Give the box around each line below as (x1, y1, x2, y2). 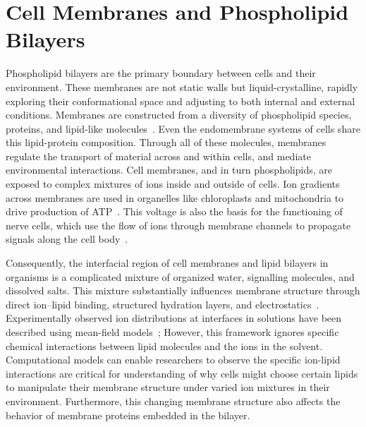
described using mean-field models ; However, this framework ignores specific (6, 325, 339, 339)
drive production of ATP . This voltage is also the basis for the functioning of (6, 204, 343, 219)
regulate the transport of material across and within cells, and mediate (6, 148, 311, 163)
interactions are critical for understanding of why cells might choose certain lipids (6, 366, 358, 380)
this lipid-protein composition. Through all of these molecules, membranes (6, 135, 327, 150)
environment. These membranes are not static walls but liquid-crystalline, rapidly (6, 79, 358, 94)
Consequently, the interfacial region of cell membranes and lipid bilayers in (6, 255, 329, 270)
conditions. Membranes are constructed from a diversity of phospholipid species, (6, 107, 352, 122)
